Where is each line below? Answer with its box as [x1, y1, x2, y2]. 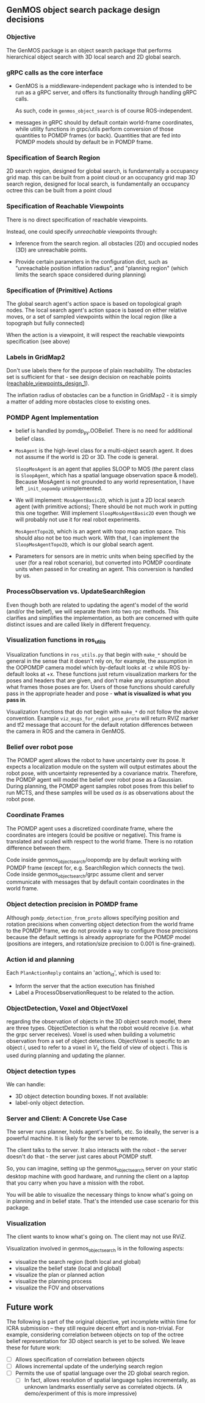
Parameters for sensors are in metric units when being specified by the [15, 552, 194, 560]
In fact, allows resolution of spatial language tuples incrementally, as [24, 1376, 196, 1384]
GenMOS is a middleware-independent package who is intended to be [15, 82, 192, 89]
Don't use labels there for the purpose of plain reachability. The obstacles [6, 367, 192, 374]
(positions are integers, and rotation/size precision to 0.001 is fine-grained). [6, 940, 196, 947]
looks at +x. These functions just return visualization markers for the [25, 671, 197, 678]
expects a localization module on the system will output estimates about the [6, 763, 197, 771]
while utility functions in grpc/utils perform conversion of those [15, 125, 174, 132]
